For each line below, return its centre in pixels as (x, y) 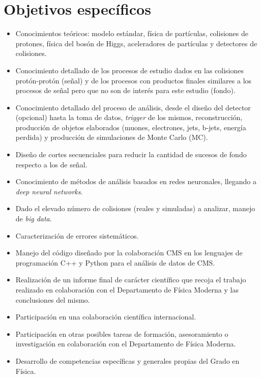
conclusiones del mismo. (53, 299)
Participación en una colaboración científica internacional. (106, 317)
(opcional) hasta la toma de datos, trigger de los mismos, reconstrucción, (129, 117)
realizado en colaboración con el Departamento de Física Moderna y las (127, 289)
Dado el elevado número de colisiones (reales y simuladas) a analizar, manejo (135, 208)
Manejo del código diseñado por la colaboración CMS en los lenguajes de (129, 253)
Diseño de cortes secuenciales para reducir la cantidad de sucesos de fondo (131, 154)
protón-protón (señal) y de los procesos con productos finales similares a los (134, 80)
